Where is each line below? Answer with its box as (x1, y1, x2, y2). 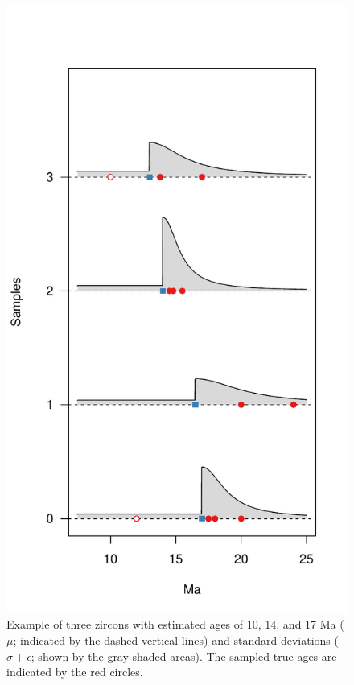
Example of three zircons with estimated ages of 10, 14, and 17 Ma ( (6, 616, 344, 633)
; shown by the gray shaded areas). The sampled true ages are (31, 647, 337, 664)
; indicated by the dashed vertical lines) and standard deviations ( (13, 631, 339, 648)
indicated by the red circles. (6, 663, 143, 680)
